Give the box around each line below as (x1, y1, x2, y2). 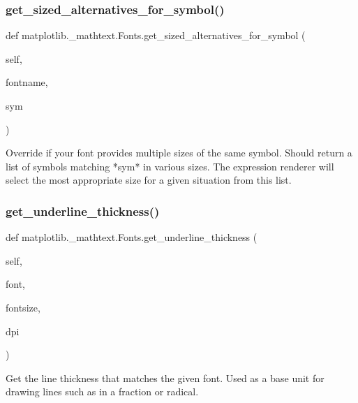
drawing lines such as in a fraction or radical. (6, 384, 199, 399)
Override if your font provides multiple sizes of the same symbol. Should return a (6, 145, 352, 160)
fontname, (6, 75, 48, 89)
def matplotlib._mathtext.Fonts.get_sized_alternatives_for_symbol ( (6, 28, 306, 43)
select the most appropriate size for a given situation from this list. (6, 173, 292, 187)
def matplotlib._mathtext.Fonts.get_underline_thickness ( (6, 230, 258, 244)
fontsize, (6, 300, 40, 314)
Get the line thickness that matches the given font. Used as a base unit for (6, 370, 325, 385)
